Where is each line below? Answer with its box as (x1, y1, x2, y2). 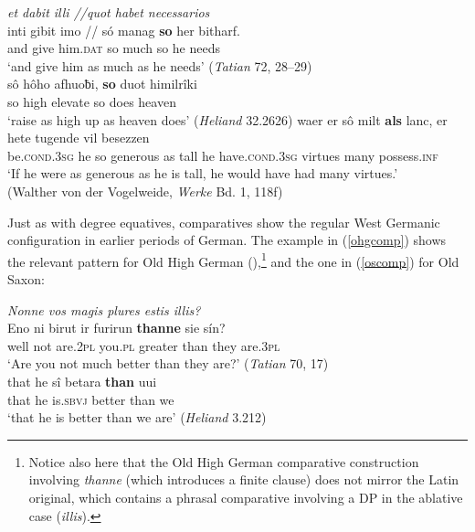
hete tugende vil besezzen (7, 128, 150, 147)
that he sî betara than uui (7, 371, 157, 390)
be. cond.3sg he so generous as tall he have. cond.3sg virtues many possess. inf (7, 145, 438, 165)
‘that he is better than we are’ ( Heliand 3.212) (7, 408, 267, 427)
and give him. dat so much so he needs (7, 38, 221, 58)
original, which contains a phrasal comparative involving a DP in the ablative (28, 487, 463, 506)
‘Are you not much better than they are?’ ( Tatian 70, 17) (7, 354, 329, 373)
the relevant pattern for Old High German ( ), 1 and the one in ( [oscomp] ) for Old (7, 249, 459, 271)
